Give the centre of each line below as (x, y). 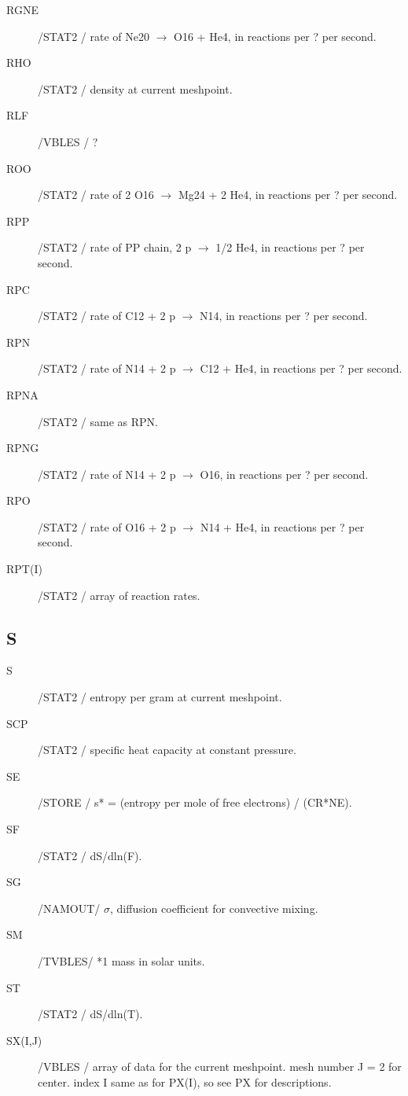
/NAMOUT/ (69, 908)
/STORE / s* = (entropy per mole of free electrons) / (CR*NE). (195, 802)
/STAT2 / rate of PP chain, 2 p (115, 247)
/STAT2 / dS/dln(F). (90, 855)
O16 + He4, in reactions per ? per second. (275, 36)
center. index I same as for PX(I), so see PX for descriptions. (185, 1081)
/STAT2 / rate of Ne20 (94, 36)
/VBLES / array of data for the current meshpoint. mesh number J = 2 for (220, 1067)
